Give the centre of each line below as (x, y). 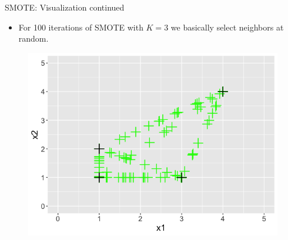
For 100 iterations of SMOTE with (81, 27)
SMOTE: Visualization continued (65, 7)
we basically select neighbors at (227, 27)
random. (34, 38)
